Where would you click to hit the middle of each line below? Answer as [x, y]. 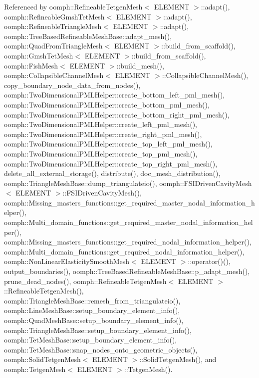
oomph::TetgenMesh [35, 369]
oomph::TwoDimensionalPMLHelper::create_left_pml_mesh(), [101, 124]
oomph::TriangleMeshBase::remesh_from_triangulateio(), [92, 300]
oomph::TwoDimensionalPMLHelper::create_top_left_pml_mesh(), [108, 144]
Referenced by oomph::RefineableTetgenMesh [73, 6]
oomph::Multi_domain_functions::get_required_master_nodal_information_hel [129, 222]
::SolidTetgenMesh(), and [178, 359]
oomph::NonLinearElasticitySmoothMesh [67, 261]
